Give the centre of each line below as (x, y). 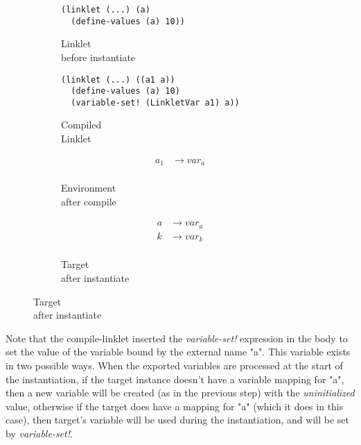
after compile (89, 201)
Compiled (81, 125)
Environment (89, 188)
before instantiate (98, 57)
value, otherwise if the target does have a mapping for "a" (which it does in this (175, 406)
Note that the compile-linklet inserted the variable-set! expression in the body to (177, 338)
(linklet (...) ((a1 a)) (118, 79)
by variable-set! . (39, 433)
